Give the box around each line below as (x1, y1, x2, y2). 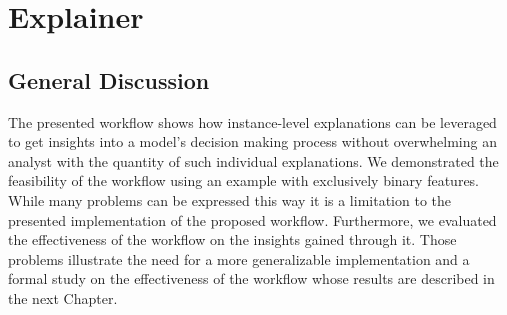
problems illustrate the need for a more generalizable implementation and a (8, 248, 470, 269)
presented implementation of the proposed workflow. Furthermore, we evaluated (8, 209, 497, 230)
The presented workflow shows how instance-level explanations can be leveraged (8, 111, 497, 132)
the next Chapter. (8, 287, 118, 308)
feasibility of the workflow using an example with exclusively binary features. (8, 170, 480, 191)
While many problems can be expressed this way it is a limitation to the (8, 189, 451, 210)
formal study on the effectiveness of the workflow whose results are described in (8, 268, 495, 289)
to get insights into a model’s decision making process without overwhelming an (8, 131, 497, 152)
